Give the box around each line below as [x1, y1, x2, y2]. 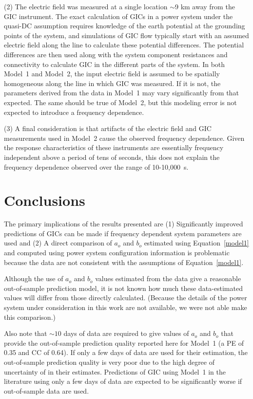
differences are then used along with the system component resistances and [4, 49, 228, 59]
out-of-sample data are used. [4, 385, 89, 396]
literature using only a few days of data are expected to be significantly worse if [4, 376, 242, 386]
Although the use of [4, 273, 63, 284]
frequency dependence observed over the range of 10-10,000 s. [4, 161, 189, 172]
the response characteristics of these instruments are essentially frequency [4, 142, 224, 153]
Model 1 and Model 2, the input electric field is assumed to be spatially [4, 68, 220, 79]
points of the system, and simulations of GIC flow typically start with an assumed [4, 30, 249, 40]
